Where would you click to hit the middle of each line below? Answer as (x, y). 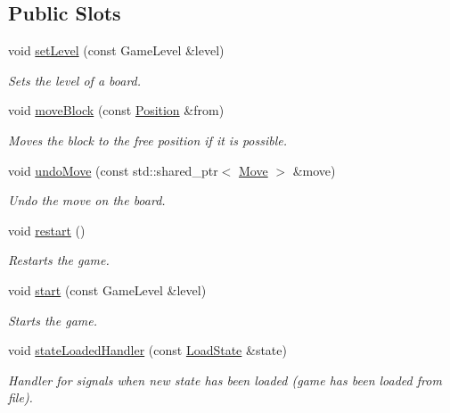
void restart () (47, 230)
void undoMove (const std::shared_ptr (113, 170)
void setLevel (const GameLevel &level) (116, 50)
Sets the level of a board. (75, 80)
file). (20, 397)
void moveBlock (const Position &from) (116, 110)
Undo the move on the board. (87, 200)
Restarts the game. (59, 260)
